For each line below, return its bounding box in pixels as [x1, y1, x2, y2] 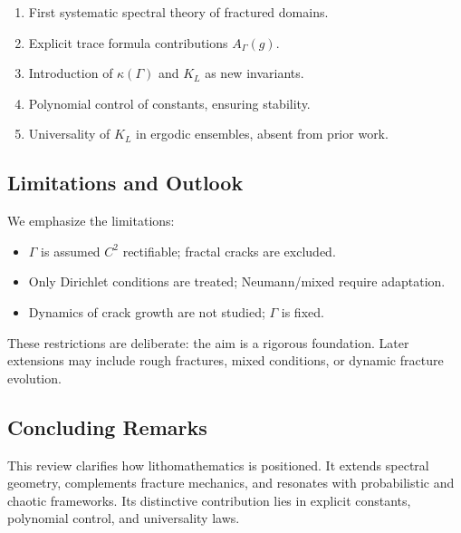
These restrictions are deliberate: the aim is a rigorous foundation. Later [7, 333, 409, 352]
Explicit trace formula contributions [28, 33, 228, 52]
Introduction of [28, 63, 113, 82]
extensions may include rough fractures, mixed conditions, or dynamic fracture [7, 351, 444, 370]
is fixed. [281, 302, 324, 321]
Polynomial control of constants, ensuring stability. [28, 93, 311, 112]
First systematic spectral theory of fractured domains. [28, 3, 329, 21]
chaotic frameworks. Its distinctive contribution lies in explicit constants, [7, 490, 411, 509]
